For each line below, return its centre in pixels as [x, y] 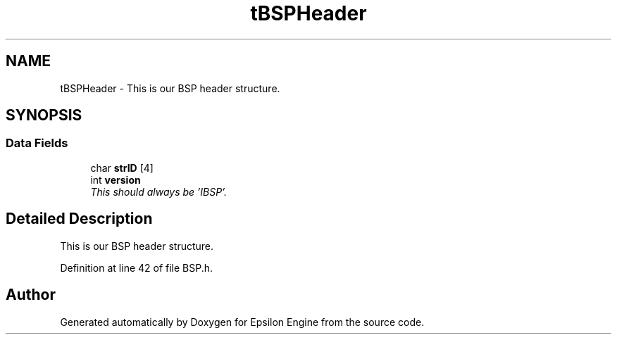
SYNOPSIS [44, 115]
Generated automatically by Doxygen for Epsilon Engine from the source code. [242, 322]
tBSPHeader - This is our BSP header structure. [170, 88]
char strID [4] [122, 168]
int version [116, 180]
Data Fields [37, 143]
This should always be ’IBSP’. [158, 191]
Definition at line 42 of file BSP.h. [137, 267]
